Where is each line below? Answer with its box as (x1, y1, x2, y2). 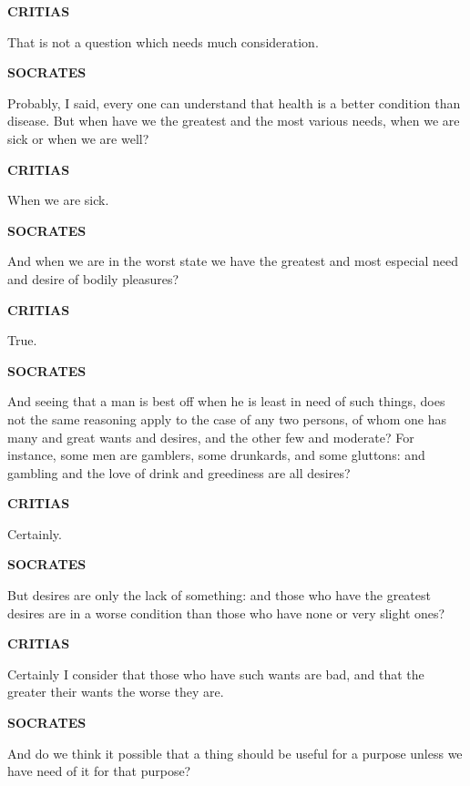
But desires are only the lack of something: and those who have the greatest (7, 586, 431, 605)
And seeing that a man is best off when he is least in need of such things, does (7, 392, 445, 411)
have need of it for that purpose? (7, 761, 191, 781)
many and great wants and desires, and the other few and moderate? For (7, 427, 414, 446)
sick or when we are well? (7, 128, 149, 148)
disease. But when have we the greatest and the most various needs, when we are (7, 111, 460, 130)
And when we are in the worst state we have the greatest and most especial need (7, 251, 459, 271)
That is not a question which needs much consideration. (7, 32, 319, 51)
